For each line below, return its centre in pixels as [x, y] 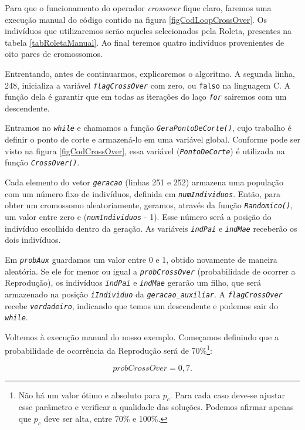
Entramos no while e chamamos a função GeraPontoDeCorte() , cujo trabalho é [148, 128]
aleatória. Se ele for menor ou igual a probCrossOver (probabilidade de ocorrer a [150, 271]
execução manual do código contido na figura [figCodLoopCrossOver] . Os [136, 19]
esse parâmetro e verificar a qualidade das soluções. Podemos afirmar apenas [156, 407]
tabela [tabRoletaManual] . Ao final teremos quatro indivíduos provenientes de [145, 42]
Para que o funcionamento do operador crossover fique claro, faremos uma [138, 8]
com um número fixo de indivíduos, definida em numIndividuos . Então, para [143, 193]
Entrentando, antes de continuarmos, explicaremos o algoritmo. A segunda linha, [150, 73]
